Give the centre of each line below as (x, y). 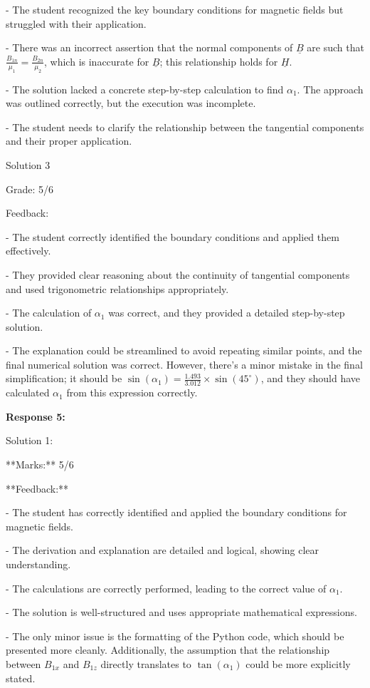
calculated (28, 392)
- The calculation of (49, 313)
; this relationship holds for (219, 61)
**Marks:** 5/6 (40, 464)
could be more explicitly (298, 664)
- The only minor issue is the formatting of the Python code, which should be (175, 636)
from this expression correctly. (132, 392)
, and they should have (310, 378)
